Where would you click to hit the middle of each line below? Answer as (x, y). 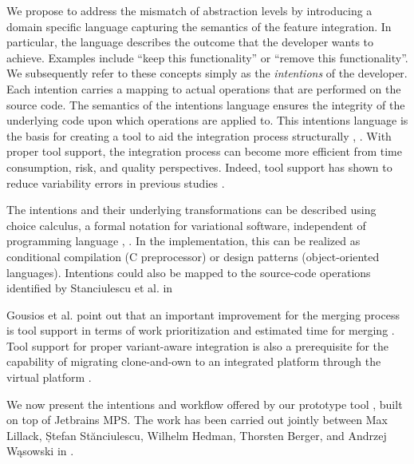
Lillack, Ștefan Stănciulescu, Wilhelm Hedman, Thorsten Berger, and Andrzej (197, 435)
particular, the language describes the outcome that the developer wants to (190, 42)
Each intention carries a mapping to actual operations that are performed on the (204, 88)
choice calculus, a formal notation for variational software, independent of (186, 225)
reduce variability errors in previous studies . (116, 182)
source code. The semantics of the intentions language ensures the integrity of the (206, 104)
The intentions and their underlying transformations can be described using (191, 210)
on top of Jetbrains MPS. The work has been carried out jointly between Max (197, 420)
